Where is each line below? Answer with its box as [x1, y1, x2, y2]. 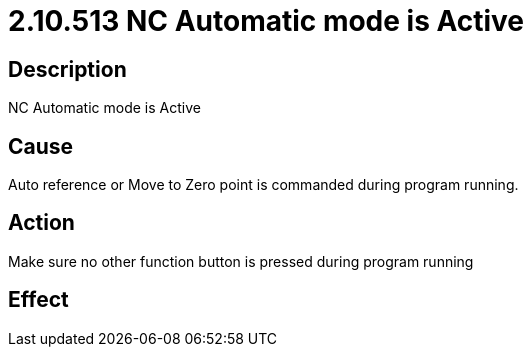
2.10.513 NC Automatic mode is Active [8, 4, 525, 38]
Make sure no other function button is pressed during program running [8, 252, 474, 270]
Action [8, 210, 75, 236]
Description [8, 56, 127, 82]
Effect [8, 287, 69, 313]
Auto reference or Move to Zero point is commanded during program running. [8, 176, 519, 194]
